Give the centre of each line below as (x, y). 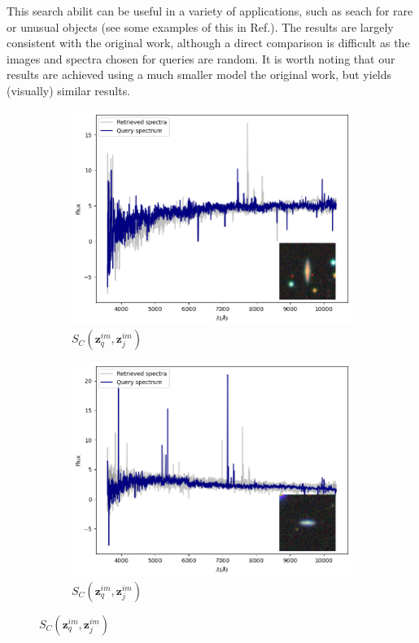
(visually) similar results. (69, 90)
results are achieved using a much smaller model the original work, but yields (199, 74)
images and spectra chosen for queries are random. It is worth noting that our (201, 58)
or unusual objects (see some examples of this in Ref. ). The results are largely (200, 26)
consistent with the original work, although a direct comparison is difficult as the (208, 43)
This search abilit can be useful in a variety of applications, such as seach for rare (210, 11)
